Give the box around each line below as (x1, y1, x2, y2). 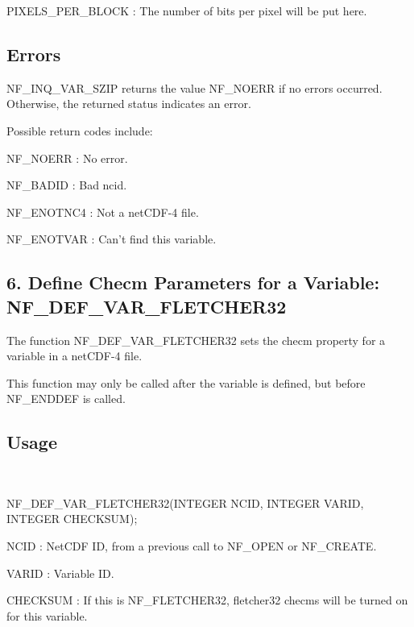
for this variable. (6, 607, 88, 624)
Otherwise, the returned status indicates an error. (6, 95, 251, 112)
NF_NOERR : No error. (6, 149, 128, 166)
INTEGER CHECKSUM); (6, 510, 138, 527)
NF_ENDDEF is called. (6, 390, 126, 407)
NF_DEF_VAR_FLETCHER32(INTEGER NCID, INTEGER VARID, (6, 494, 364, 511)
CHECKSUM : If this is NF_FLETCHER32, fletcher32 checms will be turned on (6, 592, 408, 608)
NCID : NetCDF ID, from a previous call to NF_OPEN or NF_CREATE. (6, 537, 377, 554)
